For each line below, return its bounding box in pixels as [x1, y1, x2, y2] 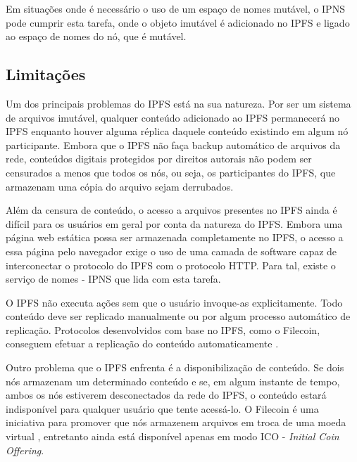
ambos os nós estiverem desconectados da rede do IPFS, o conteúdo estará [6, 387, 327, 402]
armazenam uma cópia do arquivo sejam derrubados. [6, 179, 234, 193]
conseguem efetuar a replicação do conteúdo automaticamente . [6, 336, 279, 351]
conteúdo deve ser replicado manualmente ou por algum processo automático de [6, 309, 351, 323]
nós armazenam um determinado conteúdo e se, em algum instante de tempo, [6, 373, 340, 388]
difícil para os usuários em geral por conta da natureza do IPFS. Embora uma [6, 216, 343, 231]
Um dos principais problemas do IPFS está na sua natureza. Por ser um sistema [6, 96, 351, 110]
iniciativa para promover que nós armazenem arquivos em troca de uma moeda [6, 415, 346, 430]
